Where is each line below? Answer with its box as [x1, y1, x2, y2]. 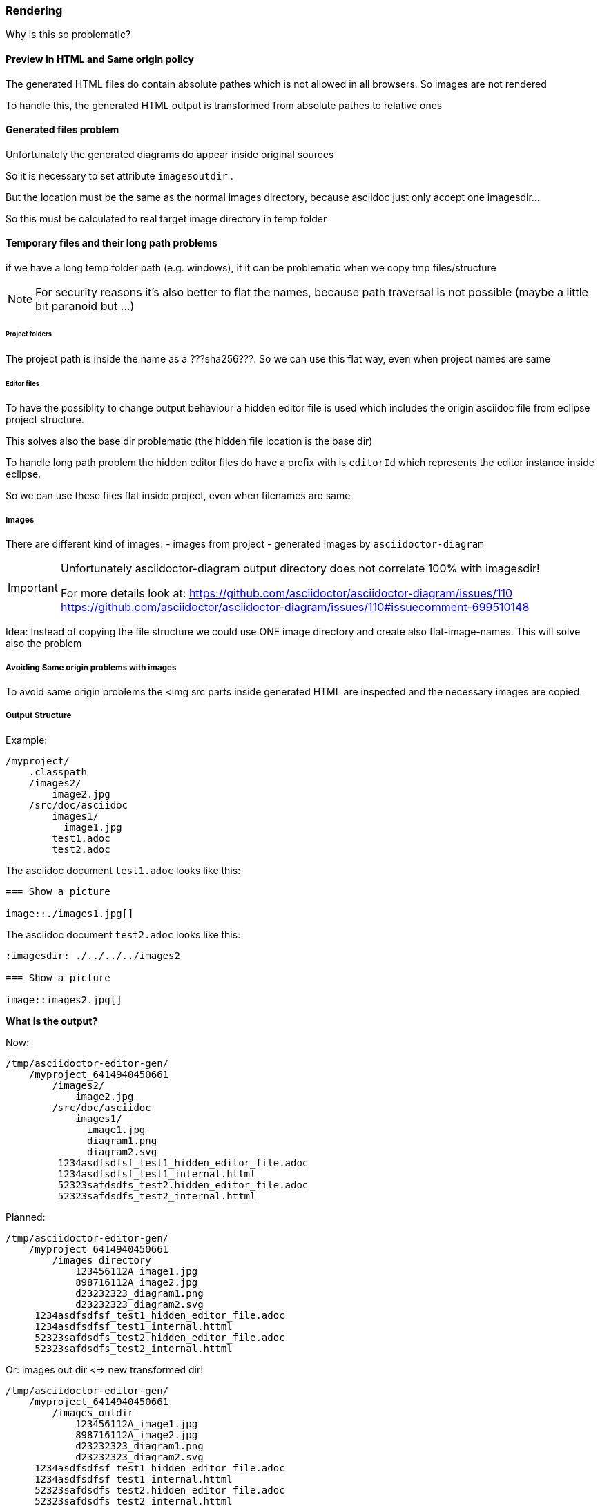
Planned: [6, 1210, 46, 1223]
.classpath [28, 766, 88, 778]
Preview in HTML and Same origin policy [6, 52, 194, 65]
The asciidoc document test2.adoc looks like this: [6, 928, 241, 940]
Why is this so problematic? [6, 28, 131, 41]
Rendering [6, 3, 63, 17]
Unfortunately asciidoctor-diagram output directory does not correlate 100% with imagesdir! [60, 561, 540, 576]
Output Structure [6, 711, 72, 721]
